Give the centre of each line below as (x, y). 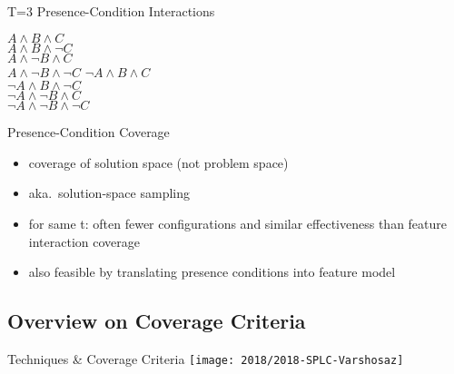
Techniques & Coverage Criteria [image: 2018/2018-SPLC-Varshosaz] (206, 358)
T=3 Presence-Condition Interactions (111, 11)
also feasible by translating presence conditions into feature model (212, 272)
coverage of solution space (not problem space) (158, 162)
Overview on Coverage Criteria (157, 321)
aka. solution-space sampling (109, 193)
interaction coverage (84, 241)
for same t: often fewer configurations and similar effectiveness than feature (238, 223)
